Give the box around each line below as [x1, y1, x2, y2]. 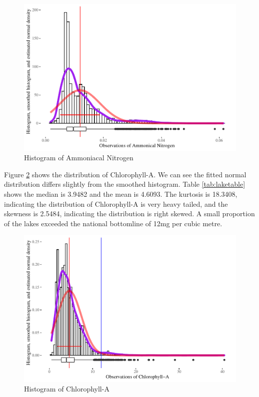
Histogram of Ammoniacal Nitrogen [24, 152, 133, 163]
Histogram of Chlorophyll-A [24, 384, 109, 394]
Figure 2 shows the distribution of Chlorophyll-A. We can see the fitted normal [4, 169, 246, 179]
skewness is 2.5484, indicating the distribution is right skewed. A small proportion [4, 208, 255, 219]
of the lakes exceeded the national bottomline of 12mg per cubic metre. [4, 218, 222, 228]
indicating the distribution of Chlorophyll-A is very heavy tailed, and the [4, 198, 228, 209]
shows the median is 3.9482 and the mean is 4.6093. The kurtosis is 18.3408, [4, 188, 237, 199]
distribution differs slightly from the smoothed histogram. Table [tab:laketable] [4, 179, 245, 189]
